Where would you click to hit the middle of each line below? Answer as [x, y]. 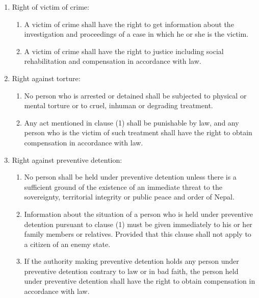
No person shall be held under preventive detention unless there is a [130, 177]
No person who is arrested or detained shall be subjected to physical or [135, 95]
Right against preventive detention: [67, 159]
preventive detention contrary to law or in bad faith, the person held [131, 271]
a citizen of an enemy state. [67, 244]
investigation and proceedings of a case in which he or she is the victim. [136, 34]
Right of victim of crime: [50, 7]
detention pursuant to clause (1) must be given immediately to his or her [138, 224]
